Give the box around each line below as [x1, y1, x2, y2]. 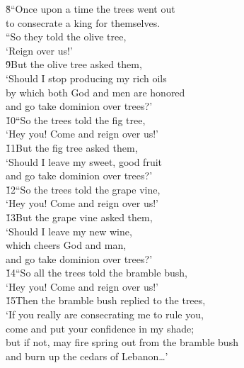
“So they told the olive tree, [6, 29, 127, 44]
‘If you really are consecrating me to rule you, [6, 307, 204, 322]
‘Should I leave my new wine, [6, 223, 132, 238]
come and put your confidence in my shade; [6, 320, 194, 335]
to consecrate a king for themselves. [6, 15, 161, 30]
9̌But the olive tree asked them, [6, 57, 142, 72]
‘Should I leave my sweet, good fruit [6, 154, 163, 169]
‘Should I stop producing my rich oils [6, 70, 167, 85]
